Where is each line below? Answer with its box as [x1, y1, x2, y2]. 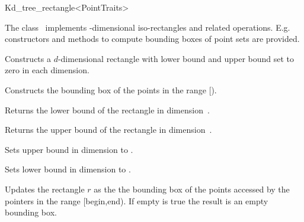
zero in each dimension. [5, 64, 89, 76]
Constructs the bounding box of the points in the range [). [5, 83, 217, 96]
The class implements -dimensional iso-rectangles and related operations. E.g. [5, 21, 290, 33]
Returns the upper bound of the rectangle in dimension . [5, 123, 212, 136]
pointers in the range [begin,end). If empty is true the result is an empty [5, 194, 268, 207]
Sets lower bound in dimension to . [5, 163, 131, 175]
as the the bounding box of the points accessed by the [94, 182, 290, 195]
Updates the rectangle [5, 182, 85, 195]
